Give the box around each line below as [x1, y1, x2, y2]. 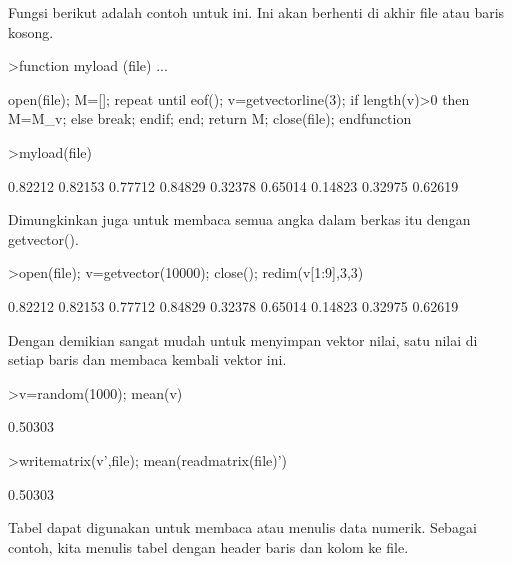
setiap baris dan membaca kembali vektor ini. [8, 349, 287, 370]
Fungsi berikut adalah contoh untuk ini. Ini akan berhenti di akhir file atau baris [8, 2, 505, 22]
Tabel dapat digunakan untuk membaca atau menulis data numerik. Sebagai [8, 517, 477, 538]
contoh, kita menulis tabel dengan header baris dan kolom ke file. [8, 536, 409, 557]
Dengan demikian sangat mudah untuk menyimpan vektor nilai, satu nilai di [8, 329, 478, 350]
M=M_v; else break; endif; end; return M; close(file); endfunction [8, 108, 412, 129]
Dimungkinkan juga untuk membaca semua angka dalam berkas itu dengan [8, 209, 471, 230]
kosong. [8, 21, 54, 42]
